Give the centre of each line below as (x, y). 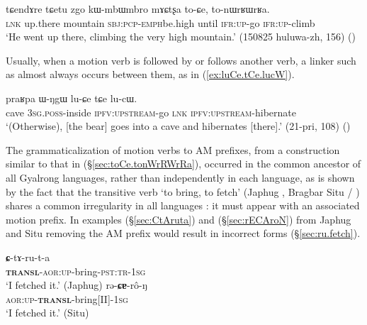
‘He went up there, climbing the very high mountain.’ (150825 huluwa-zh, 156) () (181, 37)
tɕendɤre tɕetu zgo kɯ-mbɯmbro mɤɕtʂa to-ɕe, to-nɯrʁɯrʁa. (138, 9)
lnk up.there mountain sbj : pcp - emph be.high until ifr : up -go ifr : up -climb (160, 22)
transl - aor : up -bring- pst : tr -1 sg (76, 271)
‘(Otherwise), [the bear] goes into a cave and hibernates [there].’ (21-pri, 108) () (178, 126)
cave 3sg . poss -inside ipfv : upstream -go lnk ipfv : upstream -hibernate (151, 112)
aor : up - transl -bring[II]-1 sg (67, 298)
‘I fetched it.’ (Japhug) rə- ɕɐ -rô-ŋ (77, 285)
